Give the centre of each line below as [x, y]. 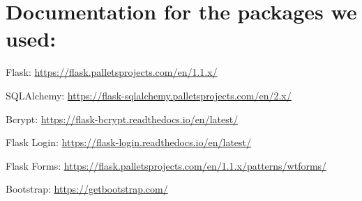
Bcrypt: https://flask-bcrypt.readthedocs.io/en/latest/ [122, 119]
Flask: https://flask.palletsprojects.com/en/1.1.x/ [112, 72]
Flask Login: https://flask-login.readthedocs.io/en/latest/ [129, 142]
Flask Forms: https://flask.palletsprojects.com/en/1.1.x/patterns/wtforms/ [166, 165]
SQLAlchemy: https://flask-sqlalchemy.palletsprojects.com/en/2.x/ [149, 95]
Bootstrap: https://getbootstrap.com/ [87, 189]
